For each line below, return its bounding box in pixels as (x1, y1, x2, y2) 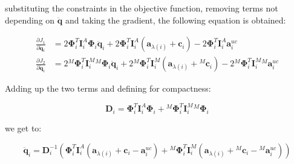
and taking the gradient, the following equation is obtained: (65, 13, 286, 26)
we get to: (5, 122, 42, 134)
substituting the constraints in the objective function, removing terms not (5, 2, 278, 14)
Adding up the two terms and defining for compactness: (5, 82, 211, 95)
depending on (5, 13, 55, 26)
